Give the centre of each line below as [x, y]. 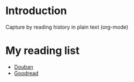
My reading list [42, 51]
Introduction [36, 11]
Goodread [26, 73]
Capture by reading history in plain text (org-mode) [67, 27]
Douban [23, 67]
